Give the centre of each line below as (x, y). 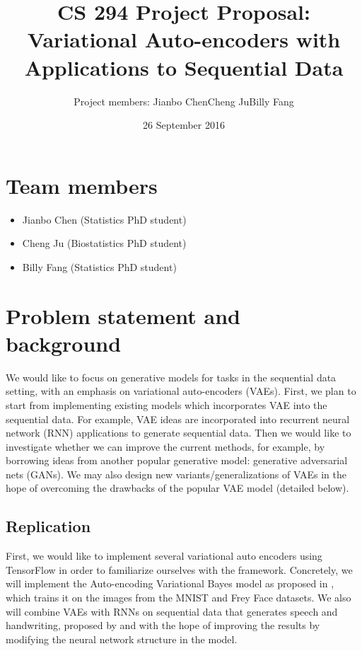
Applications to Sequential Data (184, 67)
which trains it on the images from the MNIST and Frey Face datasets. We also (179, 598)
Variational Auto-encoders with (184, 39)
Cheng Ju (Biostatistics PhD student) (104, 243)
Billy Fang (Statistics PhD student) (99, 266)
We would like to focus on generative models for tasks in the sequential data (171, 377)
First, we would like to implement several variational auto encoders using (164, 556)
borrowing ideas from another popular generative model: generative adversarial (177, 460)
